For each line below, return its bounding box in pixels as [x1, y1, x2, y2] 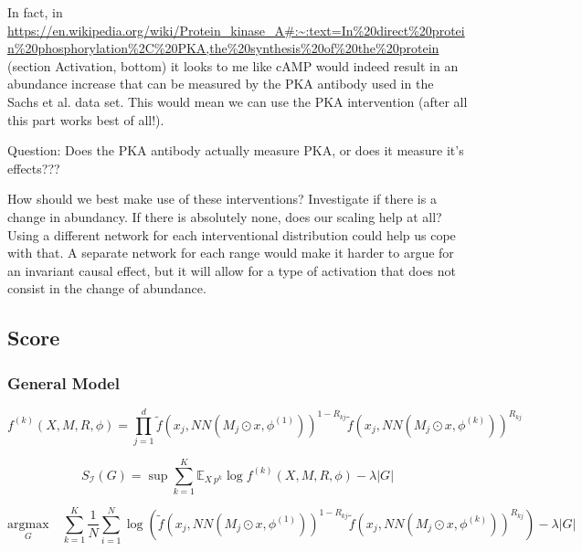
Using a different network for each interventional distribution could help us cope [7, 225, 456, 244]
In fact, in [7, 3, 63, 21]
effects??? [7, 158, 60, 177]
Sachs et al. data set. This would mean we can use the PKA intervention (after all [7, 91, 468, 111]
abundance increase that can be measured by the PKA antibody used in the [7, 74, 434, 93]
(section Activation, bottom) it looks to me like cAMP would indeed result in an [7, 56, 459, 75]
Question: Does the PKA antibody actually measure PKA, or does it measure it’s [7, 141, 464, 160]
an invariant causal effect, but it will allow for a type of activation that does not [7, 260, 457, 280]
